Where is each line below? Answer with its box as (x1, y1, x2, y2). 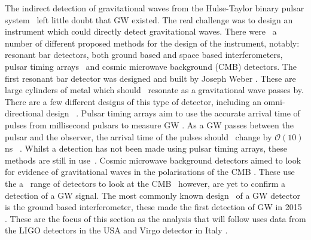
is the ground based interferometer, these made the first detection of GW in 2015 (5, 201, 302, 213)
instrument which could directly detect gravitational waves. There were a (5, 25, 277, 38)
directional (5, 107, 44, 119)
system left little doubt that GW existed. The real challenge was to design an (5, 13, 293, 26)
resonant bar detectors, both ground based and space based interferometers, (5, 48, 283, 61)
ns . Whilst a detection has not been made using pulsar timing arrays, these (5, 142, 287, 155)
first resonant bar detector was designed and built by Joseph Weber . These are (5, 72, 296, 84)
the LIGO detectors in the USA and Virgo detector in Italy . (5, 224, 228, 236)
